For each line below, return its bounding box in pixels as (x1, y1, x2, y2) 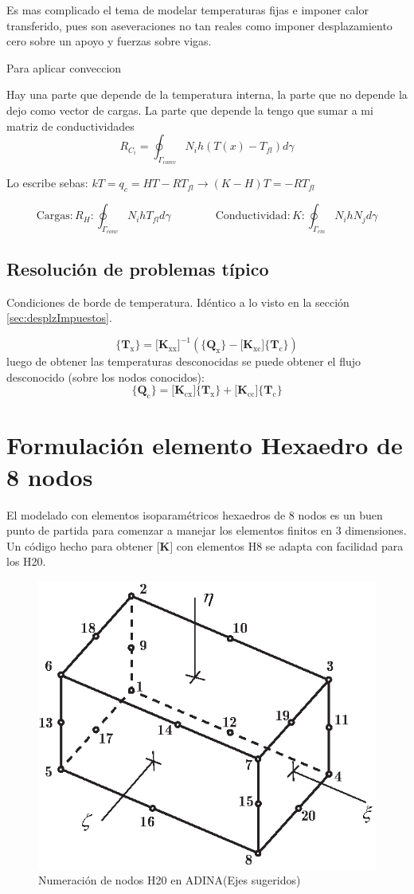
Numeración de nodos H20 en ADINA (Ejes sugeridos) (38, 872, 301, 888)
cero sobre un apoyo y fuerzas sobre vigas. (6, 33, 212, 49)
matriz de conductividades (6, 117, 135, 134)
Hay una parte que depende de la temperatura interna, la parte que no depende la (6, 86, 408, 103)
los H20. (6, 553, 46, 570)
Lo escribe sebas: (6, 174, 88, 191)
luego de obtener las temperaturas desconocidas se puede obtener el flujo (6, 353, 361, 370)
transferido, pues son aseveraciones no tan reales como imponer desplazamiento (6, 17, 393, 33)
